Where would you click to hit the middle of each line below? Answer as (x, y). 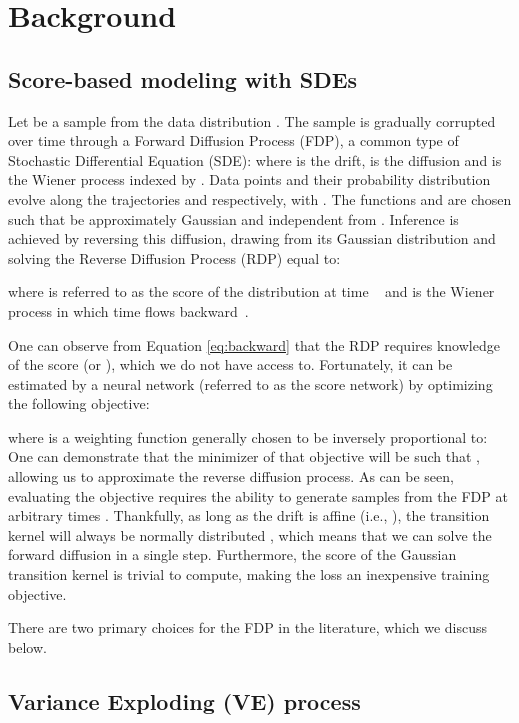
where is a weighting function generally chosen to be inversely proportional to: (248, 436)
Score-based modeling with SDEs (183, 78)
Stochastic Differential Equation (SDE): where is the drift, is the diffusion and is (255, 159)
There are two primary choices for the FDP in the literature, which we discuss (248, 627)
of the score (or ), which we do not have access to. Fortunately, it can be (230, 364)
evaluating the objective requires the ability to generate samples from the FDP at (258, 495)
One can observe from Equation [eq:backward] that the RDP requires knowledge (254, 344)
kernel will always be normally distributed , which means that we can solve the (250, 534)
